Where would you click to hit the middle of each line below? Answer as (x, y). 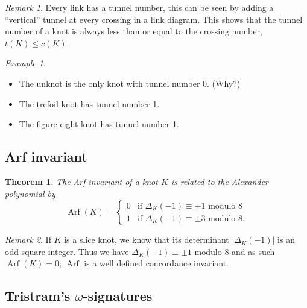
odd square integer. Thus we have (67, 251)
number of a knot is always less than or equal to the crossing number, (134, 31)
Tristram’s (38, 296)
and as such (253, 251)
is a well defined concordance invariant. (157, 263)
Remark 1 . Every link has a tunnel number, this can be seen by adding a (139, 7)
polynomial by (30, 193)
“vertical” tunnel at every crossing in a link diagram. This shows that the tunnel (154, 19)
